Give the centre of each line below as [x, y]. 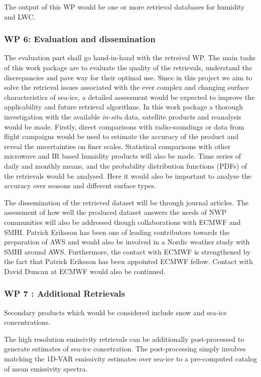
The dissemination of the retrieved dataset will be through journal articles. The [126, 202]
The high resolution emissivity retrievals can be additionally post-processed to [124, 339]
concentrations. [27, 322]
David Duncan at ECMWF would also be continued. [85, 271]
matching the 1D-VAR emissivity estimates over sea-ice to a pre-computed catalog [130, 359]
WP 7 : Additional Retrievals [64, 293]
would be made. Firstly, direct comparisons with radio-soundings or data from [124, 126]
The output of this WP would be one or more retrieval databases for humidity [124, 7]
